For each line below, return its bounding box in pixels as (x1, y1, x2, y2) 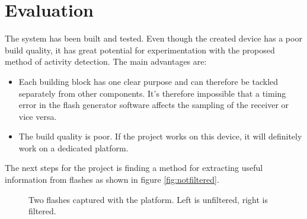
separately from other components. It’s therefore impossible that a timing (18, 87, 286, 99)
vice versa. (18, 110, 57, 122)
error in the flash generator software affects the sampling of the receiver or (18, 99, 289, 111)
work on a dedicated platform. (18, 141, 129, 154)
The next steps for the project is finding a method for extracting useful (5, 161, 263, 174)
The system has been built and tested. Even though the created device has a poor (5, 32, 302, 45)
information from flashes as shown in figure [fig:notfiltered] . (5, 173, 219, 186)
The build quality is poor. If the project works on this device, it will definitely (18, 130, 302, 142)
